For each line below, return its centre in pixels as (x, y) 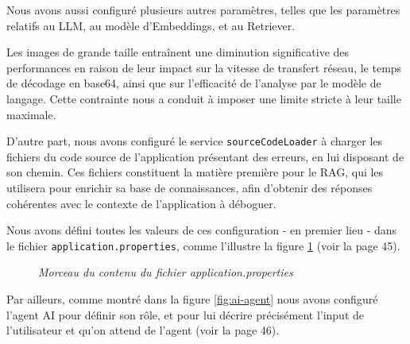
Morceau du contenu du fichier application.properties (166, 272)
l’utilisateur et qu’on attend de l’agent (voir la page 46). (143, 330)
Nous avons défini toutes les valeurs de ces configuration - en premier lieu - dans (202, 230)
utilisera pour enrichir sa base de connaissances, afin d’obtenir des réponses (190, 187)
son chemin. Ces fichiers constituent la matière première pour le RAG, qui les (195, 172)
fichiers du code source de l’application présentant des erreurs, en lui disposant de (205, 156)
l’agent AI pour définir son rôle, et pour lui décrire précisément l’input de (186, 314)
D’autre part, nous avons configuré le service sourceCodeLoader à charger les (195, 141)
